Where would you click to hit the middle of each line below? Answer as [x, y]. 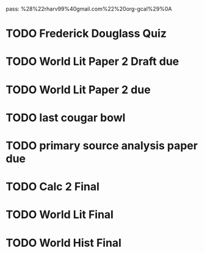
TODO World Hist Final [64, 243]
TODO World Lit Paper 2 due [78, 90]
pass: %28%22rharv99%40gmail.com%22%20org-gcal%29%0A [89, 9]
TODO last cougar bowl [66, 117]
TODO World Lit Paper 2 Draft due [93, 62]
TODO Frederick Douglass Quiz [86, 34]
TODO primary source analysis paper [102, 145]
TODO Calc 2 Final [53, 187]
